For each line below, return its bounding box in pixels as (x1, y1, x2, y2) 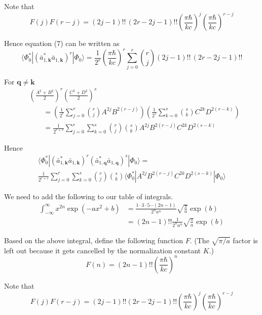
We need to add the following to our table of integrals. (4, 191, 173, 201)
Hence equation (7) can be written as (4, 38, 120, 49)
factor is (233, 235, 258, 245)
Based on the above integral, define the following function (4, 235, 183, 245)
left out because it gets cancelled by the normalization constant (4, 245, 201, 255)
